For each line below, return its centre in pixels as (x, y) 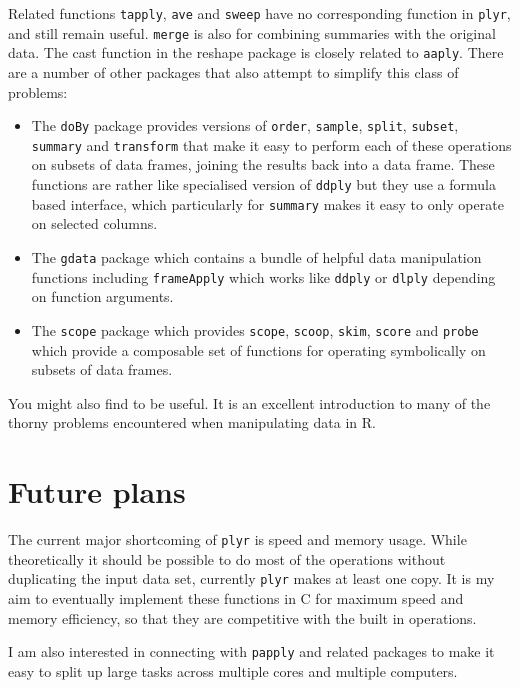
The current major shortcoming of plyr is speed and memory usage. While (237, 539)
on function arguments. (102, 296)
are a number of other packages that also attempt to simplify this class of (233, 71)
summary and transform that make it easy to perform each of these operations (271, 144)
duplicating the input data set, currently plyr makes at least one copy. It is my (251, 578)
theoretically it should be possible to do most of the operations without (227, 558)
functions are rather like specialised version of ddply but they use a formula (263, 184)
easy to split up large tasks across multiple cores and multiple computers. (233, 670)
